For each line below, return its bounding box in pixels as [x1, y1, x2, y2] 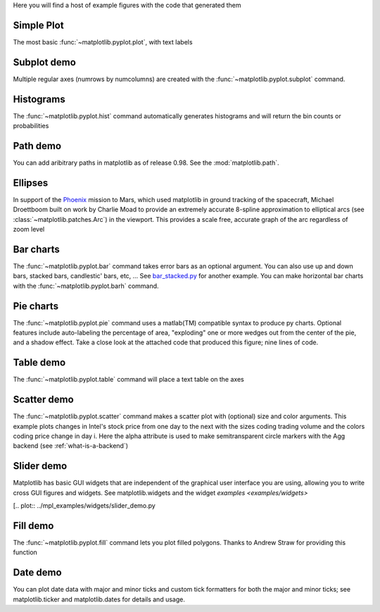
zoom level [13, 225, 45, 234]
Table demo [13, 356, 66, 369]
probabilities [13, 122, 49, 130]
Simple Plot [13, 19, 64, 31]
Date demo [13, 567, 63, 579]
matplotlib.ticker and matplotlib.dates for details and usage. [13, 595, 186, 604]
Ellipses [13, 177, 49, 189]
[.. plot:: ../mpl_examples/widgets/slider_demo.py [13, 501, 156, 510]
